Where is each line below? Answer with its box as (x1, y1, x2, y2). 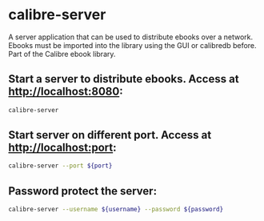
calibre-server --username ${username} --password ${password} (8, 206, 224, 214)
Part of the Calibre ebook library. (8, 49, 116, 58)
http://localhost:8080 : (8, 85, 123, 98)
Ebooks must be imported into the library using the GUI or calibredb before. (8, 40, 258, 50)
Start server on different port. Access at (8, 128, 212, 142)
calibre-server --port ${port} (8, 162, 113, 170)
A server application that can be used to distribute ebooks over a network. (8, 32, 254, 42)
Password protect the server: (8, 184, 158, 198)
